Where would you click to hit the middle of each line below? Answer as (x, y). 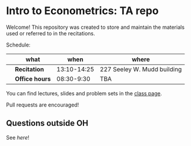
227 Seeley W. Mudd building (141, 69)
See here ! (18, 137)
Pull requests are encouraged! (43, 105)
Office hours (33, 79)
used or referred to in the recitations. (51, 33)
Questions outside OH (47, 123)
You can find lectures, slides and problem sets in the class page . (84, 93)
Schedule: (18, 45)
